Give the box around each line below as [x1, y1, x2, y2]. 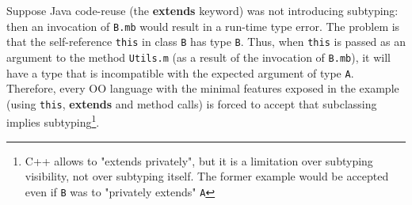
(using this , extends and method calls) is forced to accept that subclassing [6, 95, 377, 112]
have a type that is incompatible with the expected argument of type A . [6, 64, 354, 81]
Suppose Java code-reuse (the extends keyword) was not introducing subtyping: [6, 2, 399, 18]
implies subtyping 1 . [6, 112, 100, 131]
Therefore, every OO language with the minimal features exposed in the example [6, 80, 399, 97]
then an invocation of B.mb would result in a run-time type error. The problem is [6, 17, 400, 34]
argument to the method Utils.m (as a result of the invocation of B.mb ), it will [6, 48, 391, 65]
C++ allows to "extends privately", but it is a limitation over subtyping [25, 152, 373, 169]
